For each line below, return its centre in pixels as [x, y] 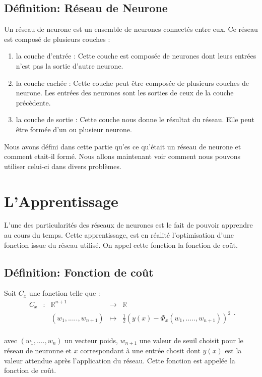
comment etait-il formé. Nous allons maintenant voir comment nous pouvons [122, 156]
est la [233, 351]
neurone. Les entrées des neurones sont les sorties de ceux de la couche [125, 93]
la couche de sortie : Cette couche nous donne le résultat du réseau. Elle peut [135, 119]
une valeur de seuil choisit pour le [191, 340]
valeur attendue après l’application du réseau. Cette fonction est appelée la [120, 360]
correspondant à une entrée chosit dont [140, 351]
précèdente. [33, 102]
